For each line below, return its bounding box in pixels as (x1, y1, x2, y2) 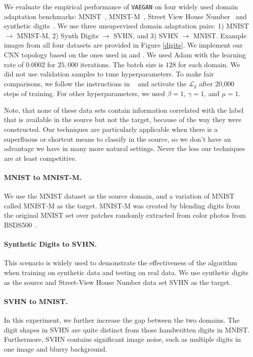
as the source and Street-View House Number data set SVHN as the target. (4, 277, 231, 287)
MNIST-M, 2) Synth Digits (17, 30, 99, 40)
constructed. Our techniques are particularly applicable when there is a (4, 124, 218, 134)
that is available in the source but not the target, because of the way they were (4, 114, 242, 125)
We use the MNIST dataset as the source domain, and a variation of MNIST (4, 191, 235, 201)
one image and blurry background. (4, 343, 107, 354)
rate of (4, 59, 24, 69)
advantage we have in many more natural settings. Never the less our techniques (4, 143, 245, 153)
